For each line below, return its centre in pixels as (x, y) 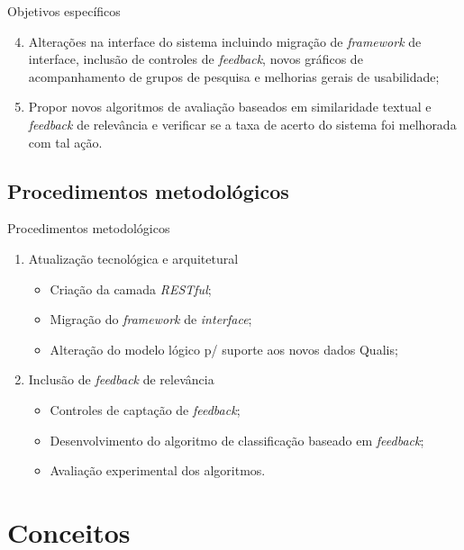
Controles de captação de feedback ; (145, 409)
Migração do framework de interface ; (151, 319)
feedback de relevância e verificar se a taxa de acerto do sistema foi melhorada (242, 124)
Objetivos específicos (64, 11)
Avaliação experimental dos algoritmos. (158, 470)
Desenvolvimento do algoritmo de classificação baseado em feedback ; (237, 440)
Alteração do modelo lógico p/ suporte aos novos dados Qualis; (224, 349)
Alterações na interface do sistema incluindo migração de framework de (225, 41)
